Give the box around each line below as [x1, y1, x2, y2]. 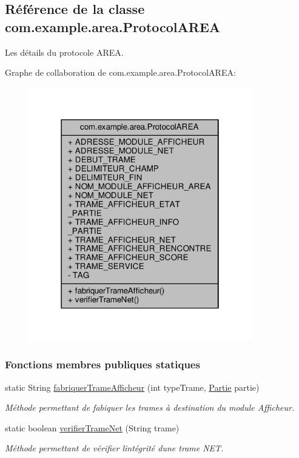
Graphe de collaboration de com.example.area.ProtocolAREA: [5, 66, 236, 79]
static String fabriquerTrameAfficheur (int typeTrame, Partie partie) [5, 380, 260, 393]
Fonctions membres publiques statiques [5, 357, 200, 372]
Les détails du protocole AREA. [5, 45, 124, 58]
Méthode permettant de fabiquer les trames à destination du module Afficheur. [5, 401, 295, 414]
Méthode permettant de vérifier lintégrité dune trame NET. [5, 442, 224, 454]
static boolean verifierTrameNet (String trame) [5, 421, 180, 434]
